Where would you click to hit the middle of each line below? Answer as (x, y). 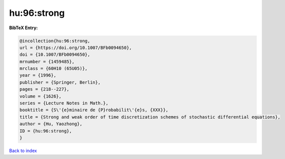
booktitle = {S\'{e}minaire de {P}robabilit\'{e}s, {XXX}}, (94, 110)
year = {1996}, (38, 75)
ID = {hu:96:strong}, (46, 131)
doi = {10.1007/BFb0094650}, (55, 55)
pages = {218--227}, (44, 89)
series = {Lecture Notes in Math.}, (64, 103)
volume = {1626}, (41, 96)
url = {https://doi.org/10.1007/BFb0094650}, (76, 48)
